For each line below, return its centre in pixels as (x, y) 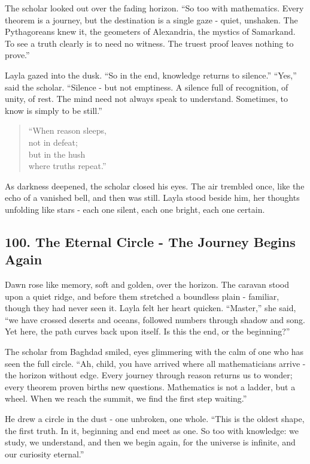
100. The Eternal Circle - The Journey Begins (150, 241)
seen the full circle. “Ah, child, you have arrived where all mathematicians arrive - (155, 363)
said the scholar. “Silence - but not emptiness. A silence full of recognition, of (147, 87)
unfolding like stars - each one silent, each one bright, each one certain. (135, 209)
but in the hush (57, 154)
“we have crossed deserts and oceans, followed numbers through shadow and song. (155, 319)
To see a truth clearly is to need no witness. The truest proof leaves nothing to (149, 43)
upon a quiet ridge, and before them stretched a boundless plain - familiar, (142, 296)
